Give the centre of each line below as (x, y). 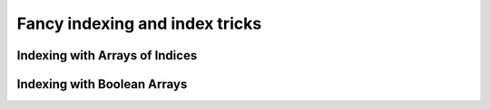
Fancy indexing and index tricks (139, 23)
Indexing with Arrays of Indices (107, 55)
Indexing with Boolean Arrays (102, 84)
